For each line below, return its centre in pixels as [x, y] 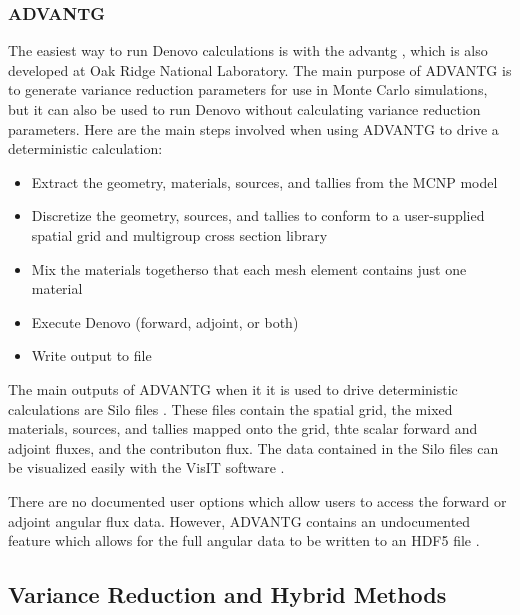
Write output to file [91, 355]
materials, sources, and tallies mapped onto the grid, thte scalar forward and [243, 428]
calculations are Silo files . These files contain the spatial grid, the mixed [230, 408]
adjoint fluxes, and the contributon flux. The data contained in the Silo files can [253, 447]
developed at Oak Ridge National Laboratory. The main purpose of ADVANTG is [260, 69]
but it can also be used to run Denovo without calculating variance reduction [244, 109]
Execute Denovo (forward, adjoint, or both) [165, 321]
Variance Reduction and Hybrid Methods [227, 594]
